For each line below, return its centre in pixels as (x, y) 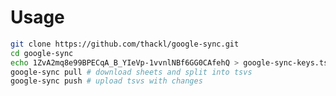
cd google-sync (42, 53)
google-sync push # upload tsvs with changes (106, 81)
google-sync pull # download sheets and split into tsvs (131, 72)
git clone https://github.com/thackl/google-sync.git (125, 44)
